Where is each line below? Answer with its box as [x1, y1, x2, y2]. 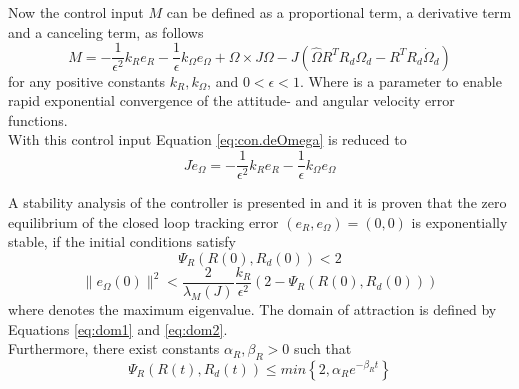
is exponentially [411, 211, 508, 232]
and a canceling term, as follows [8, 21, 204, 42]
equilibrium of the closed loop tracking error [8, 211, 279, 232]
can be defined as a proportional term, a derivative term [166, 2, 512, 22]
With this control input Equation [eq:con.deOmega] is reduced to [8, 129, 407, 150]
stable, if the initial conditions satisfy [8, 231, 236, 252]
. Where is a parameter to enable [299, 70, 502, 91]
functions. [8, 109, 68, 130]
